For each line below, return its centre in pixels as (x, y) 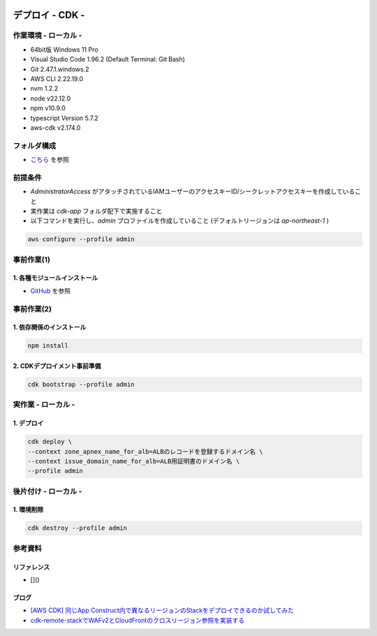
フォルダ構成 (35, 145)
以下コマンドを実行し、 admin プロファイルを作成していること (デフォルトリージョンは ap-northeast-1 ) (180, 221)
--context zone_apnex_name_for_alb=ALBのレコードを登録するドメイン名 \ (145, 451)
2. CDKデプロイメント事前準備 (57, 366)
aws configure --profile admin (81, 239)
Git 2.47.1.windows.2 (60, 69)
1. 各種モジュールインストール (56, 278)
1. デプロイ (28, 423)
